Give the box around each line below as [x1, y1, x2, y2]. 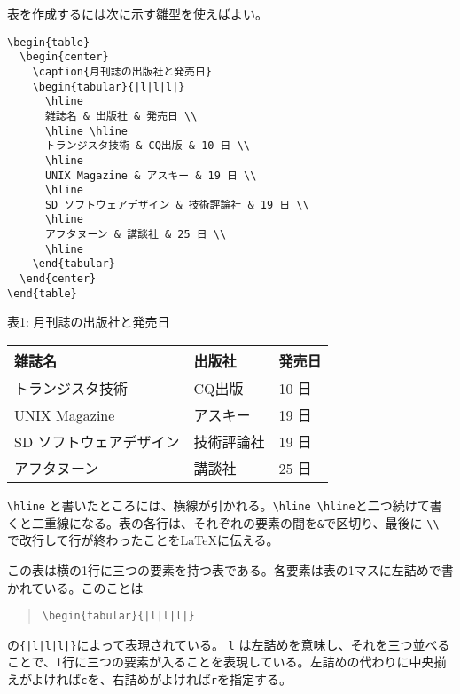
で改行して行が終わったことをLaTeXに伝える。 [7, 531, 279, 549]
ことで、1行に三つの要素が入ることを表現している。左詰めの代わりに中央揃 [7, 652, 447, 671]
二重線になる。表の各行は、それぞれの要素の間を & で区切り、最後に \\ [31, 513, 440, 532]
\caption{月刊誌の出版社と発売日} [32, 65, 213, 78]
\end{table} [7, 287, 77, 300]
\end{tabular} [32, 257, 115, 271]
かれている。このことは [7, 578, 144, 596]
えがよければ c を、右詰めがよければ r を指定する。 [7, 670, 292, 688]
